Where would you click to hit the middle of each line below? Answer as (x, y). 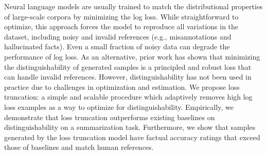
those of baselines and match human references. (79, 147)
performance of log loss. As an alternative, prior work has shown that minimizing (132, 56)
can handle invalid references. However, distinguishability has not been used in (128, 77)
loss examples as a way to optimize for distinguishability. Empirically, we (119, 107)
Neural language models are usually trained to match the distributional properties (133, 6)
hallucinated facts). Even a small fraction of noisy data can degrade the (117, 46)
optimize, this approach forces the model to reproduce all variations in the (121, 26)
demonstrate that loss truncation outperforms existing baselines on (110, 117)
